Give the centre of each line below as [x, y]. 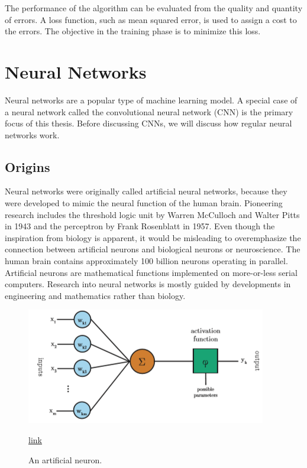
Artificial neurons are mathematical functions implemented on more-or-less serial [151, 272]
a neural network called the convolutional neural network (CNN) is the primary [149, 111]
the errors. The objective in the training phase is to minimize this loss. [133, 31]
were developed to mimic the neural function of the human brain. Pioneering [144, 203]
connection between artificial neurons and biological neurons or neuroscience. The [153, 249]
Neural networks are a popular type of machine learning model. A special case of [151, 100]
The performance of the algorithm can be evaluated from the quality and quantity [154, 8]
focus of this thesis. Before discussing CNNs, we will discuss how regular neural [148, 123]
